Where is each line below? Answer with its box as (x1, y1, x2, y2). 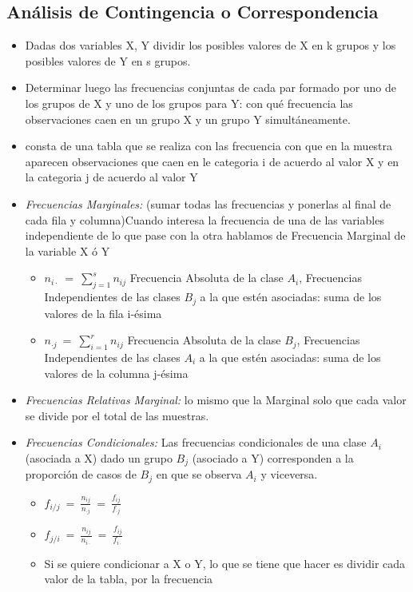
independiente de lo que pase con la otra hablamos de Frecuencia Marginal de (25, 227, 406, 244)
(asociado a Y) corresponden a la (192, 449, 354, 466)
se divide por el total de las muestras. (25, 407, 209, 423)
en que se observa (156, 466, 242, 483)
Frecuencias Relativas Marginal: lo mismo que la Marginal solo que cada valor (25, 391, 407, 408)
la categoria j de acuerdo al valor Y (25, 169, 198, 185)
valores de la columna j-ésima (44, 364, 189, 381)
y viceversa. (260, 466, 318, 483)
